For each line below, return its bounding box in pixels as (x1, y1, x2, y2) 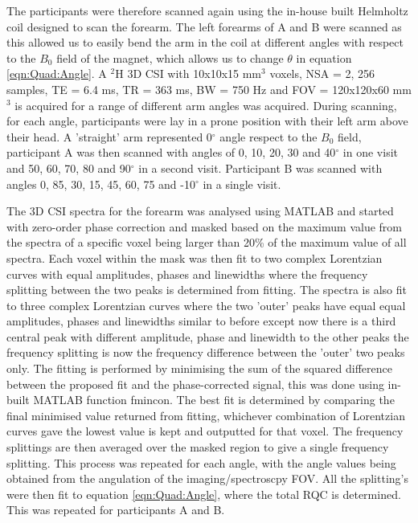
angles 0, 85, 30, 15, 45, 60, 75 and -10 (6, 175, 195, 192)
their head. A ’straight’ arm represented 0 (6, 128, 212, 145)
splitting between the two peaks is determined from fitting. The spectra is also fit (6, 281, 407, 298)
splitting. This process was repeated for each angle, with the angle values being (6, 454, 396, 471)
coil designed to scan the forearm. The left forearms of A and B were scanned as (6, 18, 402, 35)
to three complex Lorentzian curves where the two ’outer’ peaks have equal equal (6, 296, 406, 313)
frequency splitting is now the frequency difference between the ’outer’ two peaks (6, 344, 405, 361)
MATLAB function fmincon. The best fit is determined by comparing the (33, 391, 395, 408)
